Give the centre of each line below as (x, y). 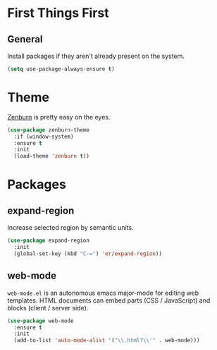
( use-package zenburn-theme (49, 130)
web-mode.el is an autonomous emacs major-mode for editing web (103, 293)
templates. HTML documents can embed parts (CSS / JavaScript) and (109, 300)
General (25, 39)
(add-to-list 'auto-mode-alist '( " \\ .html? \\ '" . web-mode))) (107, 341)
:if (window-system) (44, 136)
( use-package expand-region (49, 241)
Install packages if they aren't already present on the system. (96, 56)
